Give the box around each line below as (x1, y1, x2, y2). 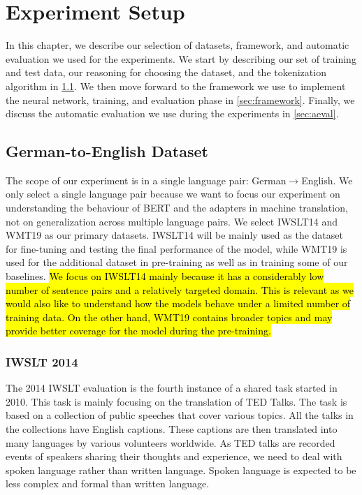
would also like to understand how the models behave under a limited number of (6, 296, 351, 311)
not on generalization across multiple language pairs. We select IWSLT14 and (6, 214, 338, 228)
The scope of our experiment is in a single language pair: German (6, 172, 287, 187)
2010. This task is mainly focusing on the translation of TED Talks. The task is (6, 394, 347, 408)
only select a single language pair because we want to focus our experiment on (6, 186, 340, 201)
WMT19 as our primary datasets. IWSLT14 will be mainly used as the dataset (6, 228, 343, 242)
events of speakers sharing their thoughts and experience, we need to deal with (6, 449, 342, 464)
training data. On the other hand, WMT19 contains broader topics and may (6, 309, 333, 324)
